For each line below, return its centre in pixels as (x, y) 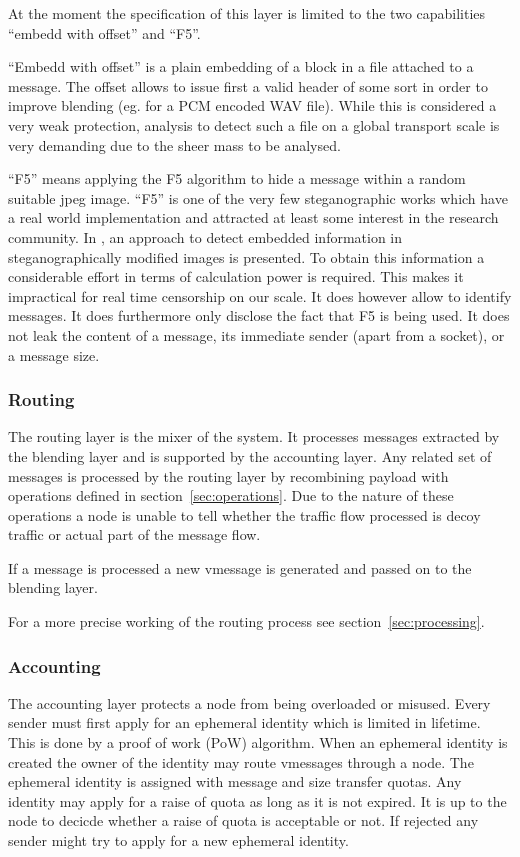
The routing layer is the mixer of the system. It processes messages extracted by (254, 436)
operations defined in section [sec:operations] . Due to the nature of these (231, 495)
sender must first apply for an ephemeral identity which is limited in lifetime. (244, 722)
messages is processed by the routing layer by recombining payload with (228, 475)
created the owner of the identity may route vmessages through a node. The (241, 761)
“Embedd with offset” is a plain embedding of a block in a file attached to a (241, 66)
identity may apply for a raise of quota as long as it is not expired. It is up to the (257, 800)
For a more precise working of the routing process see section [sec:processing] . (246, 621)
